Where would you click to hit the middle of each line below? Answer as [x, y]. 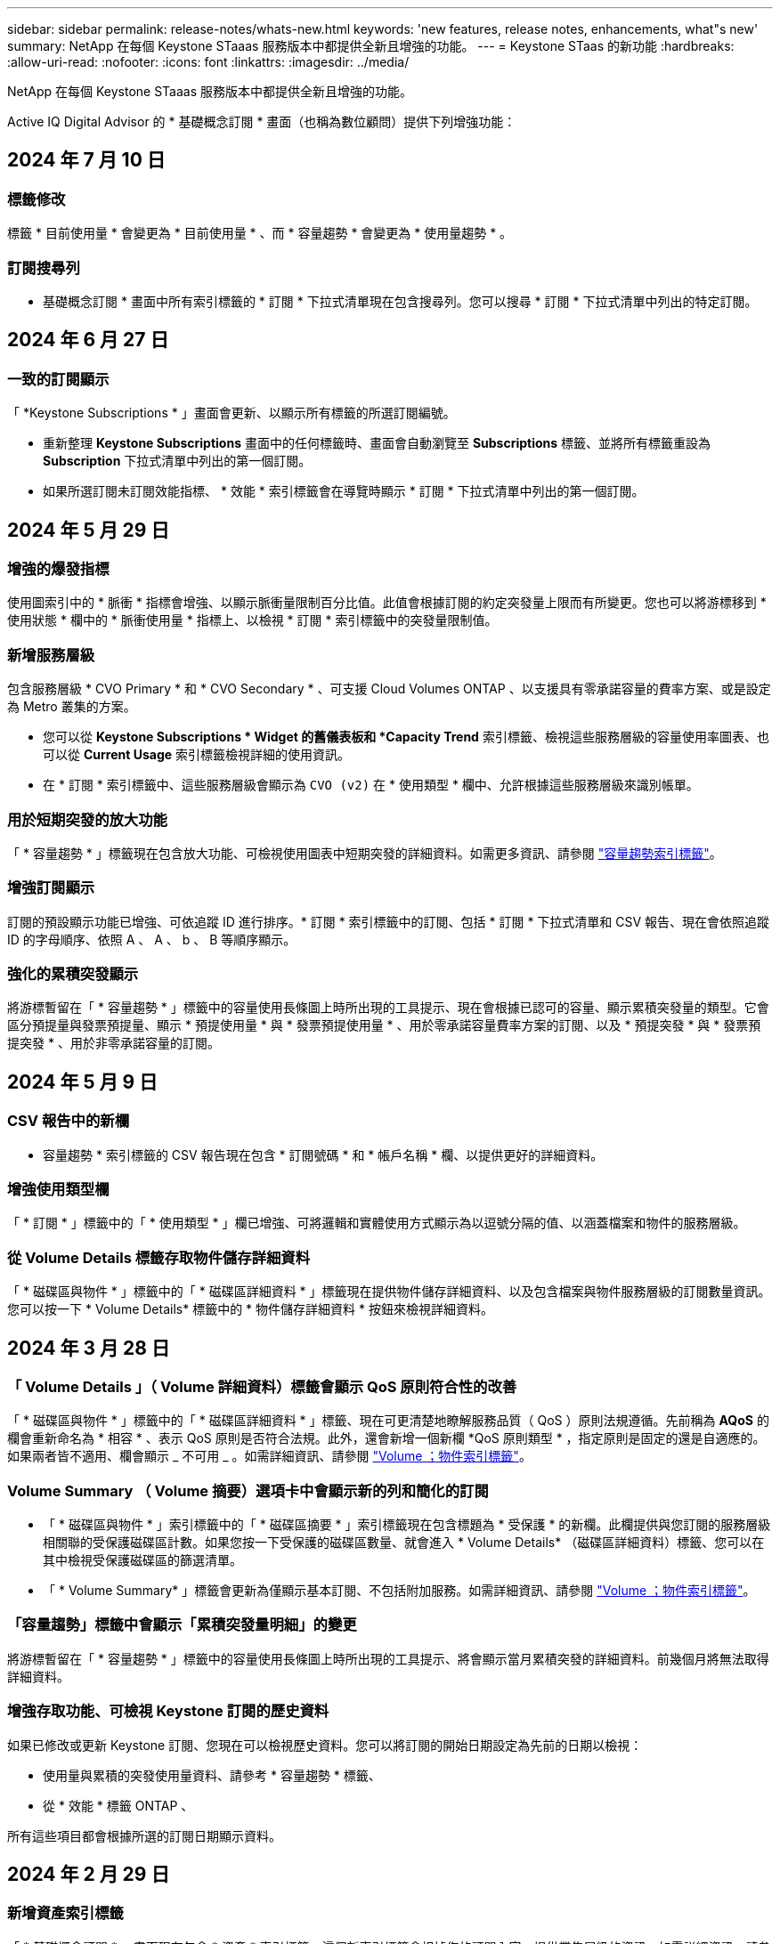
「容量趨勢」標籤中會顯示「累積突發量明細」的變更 [182, 1625]
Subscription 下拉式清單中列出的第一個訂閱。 [177, 461]
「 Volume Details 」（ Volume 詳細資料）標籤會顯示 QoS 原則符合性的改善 [262, 1386]
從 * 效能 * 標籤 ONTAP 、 [118, 1805]
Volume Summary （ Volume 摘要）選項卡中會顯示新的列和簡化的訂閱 [248, 1490]
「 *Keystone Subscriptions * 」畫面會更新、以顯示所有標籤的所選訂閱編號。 [232, 413]
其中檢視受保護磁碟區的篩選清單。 [142, 1560]
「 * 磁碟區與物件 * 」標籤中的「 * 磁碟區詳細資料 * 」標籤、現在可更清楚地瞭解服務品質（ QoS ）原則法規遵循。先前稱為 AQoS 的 [388, 1421]
